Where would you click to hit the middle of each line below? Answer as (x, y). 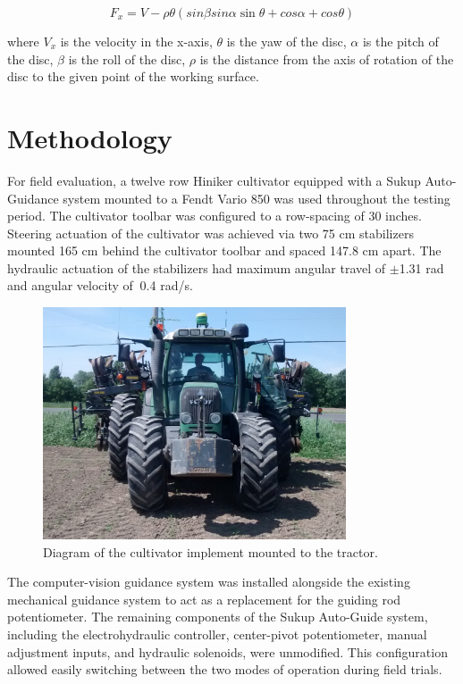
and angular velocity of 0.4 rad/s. (100, 285)
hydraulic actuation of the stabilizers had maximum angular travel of (197, 267)
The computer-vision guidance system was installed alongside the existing (209, 582)
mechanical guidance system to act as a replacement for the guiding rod (204, 599)
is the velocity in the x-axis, (136, 41)
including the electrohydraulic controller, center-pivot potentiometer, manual (217, 634)
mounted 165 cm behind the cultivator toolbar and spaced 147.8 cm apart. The (224, 250)
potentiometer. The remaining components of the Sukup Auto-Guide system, (218, 617)
